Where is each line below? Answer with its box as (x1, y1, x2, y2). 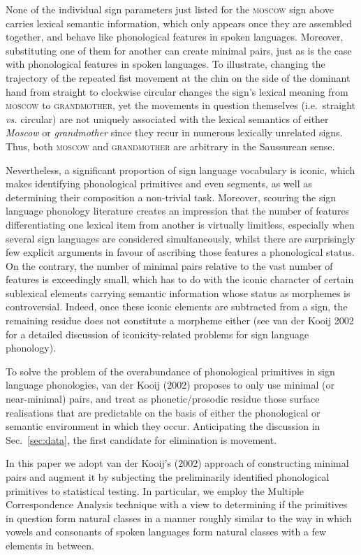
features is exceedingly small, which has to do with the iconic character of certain (6, 272, 354, 287)
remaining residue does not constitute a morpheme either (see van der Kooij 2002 (6, 313, 354, 328)
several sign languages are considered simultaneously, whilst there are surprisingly (6, 231, 355, 245)
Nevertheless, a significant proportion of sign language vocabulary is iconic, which (6, 162, 355, 177)
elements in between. (6, 538, 94, 552)
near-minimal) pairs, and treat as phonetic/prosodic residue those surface (6, 391, 320, 406)
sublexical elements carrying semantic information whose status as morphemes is (6, 285, 351, 300)
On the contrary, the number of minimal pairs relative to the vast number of (6, 258, 333, 273)
